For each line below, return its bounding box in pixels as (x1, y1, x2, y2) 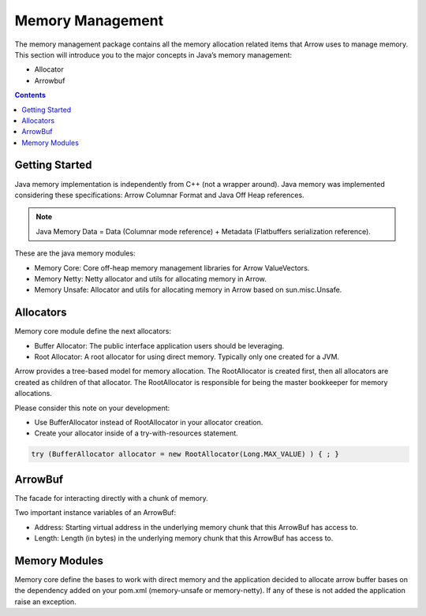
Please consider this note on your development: (14, 403, 170, 413)
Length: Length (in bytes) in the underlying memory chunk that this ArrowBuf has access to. (34, 533, 334, 543)
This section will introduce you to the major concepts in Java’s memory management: (14, 50, 292, 59)
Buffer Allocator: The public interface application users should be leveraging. (34, 341, 285, 350)
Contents (14, 91, 47, 100)
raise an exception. (14, 596, 77, 607)
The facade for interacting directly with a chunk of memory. (14, 493, 208, 502)
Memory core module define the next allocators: (14, 327, 172, 336)
